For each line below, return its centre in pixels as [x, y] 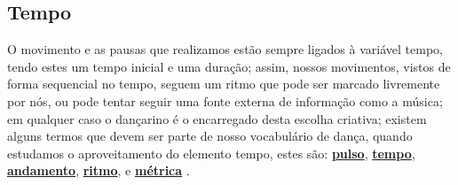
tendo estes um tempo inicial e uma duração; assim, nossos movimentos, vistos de [229, 66]
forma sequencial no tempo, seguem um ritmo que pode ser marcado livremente [224, 84]
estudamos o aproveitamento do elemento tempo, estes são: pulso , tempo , [211, 153]
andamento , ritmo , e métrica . [99, 170]
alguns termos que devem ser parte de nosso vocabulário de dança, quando [210, 136]
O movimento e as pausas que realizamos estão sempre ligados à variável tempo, [225, 49]
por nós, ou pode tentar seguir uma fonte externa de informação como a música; [225, 100]
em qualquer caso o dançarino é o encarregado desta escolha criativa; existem [217, 118]
